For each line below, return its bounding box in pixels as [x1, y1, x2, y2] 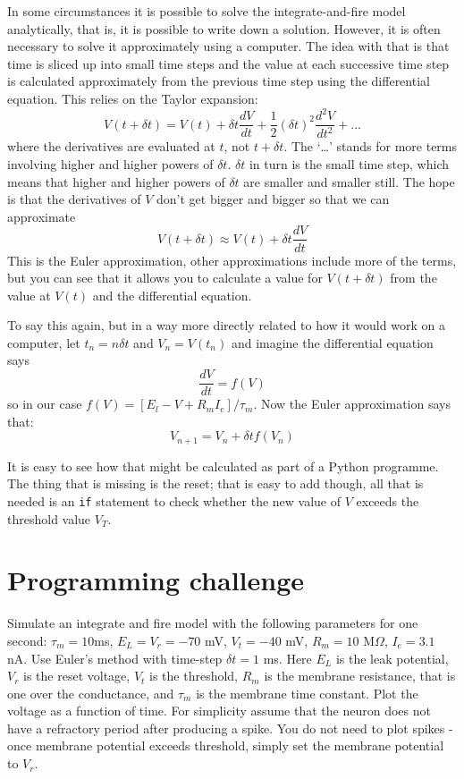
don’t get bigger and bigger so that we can [156, 190, 390, 208]
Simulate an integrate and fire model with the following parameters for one [7, 614, 418, 632]
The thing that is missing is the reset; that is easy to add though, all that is [7, 474, 424, 493]
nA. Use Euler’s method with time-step [7, 648, 223, 667]
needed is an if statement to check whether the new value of [7, 491, 342, 510]
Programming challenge [7, 562, 305, 598]
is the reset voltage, [23, 666, 131, 685]
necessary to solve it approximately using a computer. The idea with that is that [7, 37, 450, 55]
